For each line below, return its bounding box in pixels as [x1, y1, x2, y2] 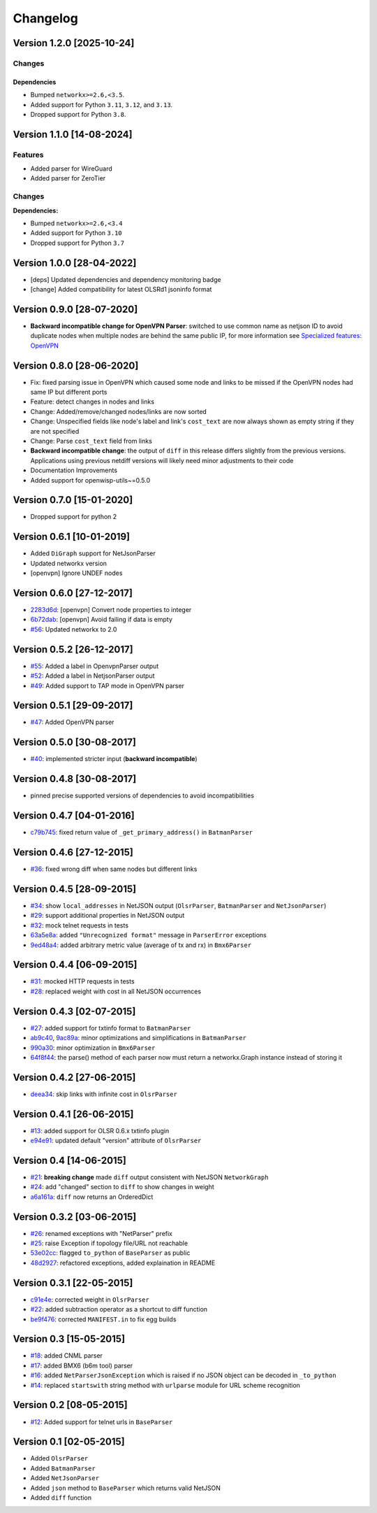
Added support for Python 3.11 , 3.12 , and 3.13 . [30, 100, 173, 108]
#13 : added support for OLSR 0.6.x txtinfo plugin [30, 1126, 170, 1135]
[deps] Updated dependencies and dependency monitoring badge [30, 275, 221, 283]
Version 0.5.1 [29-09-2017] [13, 699, 133, 711]
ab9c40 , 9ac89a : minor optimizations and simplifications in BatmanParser [30, 1034, 247, 1042]
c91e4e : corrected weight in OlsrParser [30, 1295, 149, 1304]
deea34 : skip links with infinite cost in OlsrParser [30, 1090, 177, 1098]
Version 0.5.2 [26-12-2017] [13, 644, 133, 655]
